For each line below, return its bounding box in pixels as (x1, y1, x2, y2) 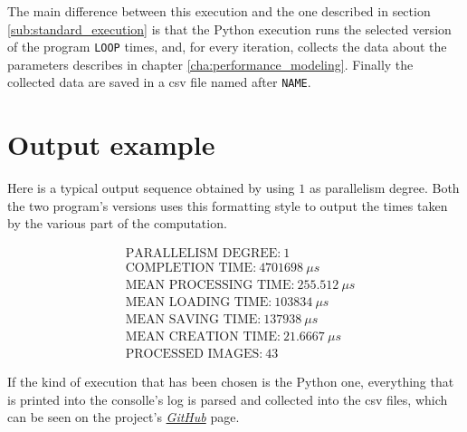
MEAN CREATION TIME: (125, 331, 281, 344)
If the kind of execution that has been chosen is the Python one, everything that (7, 372, 454, 391)
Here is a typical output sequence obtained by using (7, 178, 295, 197)
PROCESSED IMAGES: (125, 348, 263, 361)
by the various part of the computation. (7, 214, 227, 233)
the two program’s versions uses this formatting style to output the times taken (7, 196, 448, 215)
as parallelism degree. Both (309, 178, 460, 197)
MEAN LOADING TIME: (125, 296, 272, 310)
